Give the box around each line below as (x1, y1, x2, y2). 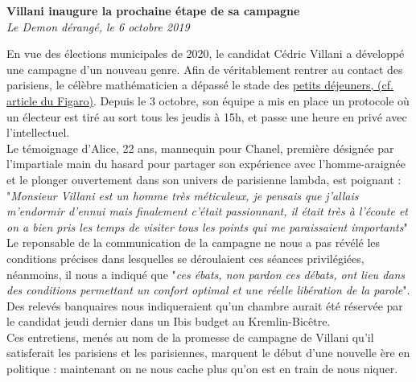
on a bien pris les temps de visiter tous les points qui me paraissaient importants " (6, 218, 408, 235)
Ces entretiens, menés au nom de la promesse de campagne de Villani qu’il (6, 328, 374, 345)
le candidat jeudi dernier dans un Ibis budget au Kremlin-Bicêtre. (6, 313, 331, 330)
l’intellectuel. (6, 124, 70, 141)
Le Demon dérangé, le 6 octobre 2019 (6, 18, 190, 35)
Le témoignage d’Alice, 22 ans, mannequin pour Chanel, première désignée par (6, 139, 394, 156)
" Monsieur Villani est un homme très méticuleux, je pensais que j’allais (6, 187, 359, 203)
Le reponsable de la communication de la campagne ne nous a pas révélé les (6, 234, 381, 251)
